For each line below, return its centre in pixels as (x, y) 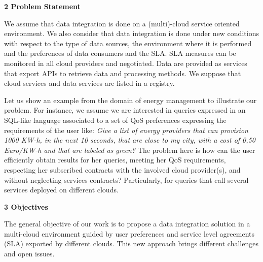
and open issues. (29, 254)
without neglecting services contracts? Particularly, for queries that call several (126, 179)
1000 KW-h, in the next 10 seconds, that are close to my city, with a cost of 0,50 (130, 140)
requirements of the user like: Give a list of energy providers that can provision (126, 130)
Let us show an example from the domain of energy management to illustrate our (130, 100)
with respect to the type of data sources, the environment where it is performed (128, 43)
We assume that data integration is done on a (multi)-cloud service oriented (122, 23)
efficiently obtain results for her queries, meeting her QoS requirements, (115, 160)
